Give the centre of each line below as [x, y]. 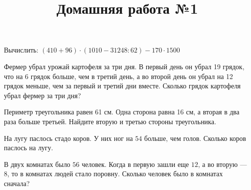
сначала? [17, 183]
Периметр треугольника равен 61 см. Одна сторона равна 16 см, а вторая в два [122, 112]
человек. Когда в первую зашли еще [135, 164]
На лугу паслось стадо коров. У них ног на [68, 138]
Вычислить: [21, 50]
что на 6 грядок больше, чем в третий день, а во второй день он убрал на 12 [119, 76]
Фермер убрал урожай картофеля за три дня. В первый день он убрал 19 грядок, [124, 66]
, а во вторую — [222, 164]
